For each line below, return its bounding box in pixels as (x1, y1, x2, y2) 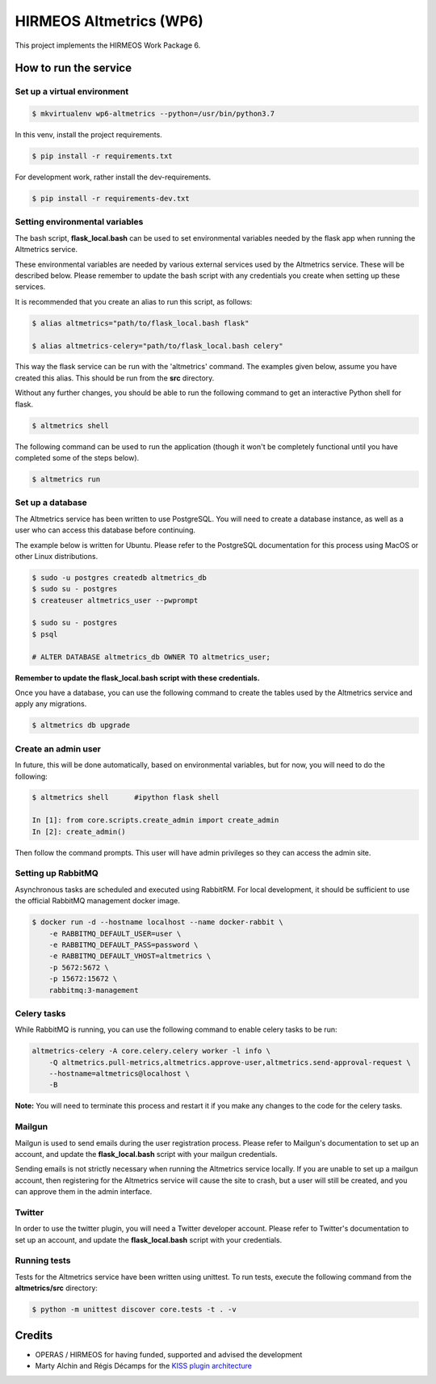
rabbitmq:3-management (48, 986, 139, 995)
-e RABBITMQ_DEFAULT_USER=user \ (48, 929, 182, 938)
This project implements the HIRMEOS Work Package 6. (15, 40, 201, 50)
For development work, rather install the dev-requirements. (15, 172, 212, 182)
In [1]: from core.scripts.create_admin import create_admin (31, 816, 279, 825)
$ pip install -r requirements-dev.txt (31, 194, 190, 204)
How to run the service (15, 61, 132, 75)
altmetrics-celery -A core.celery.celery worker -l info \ (31, 1046, 270, 1056)
